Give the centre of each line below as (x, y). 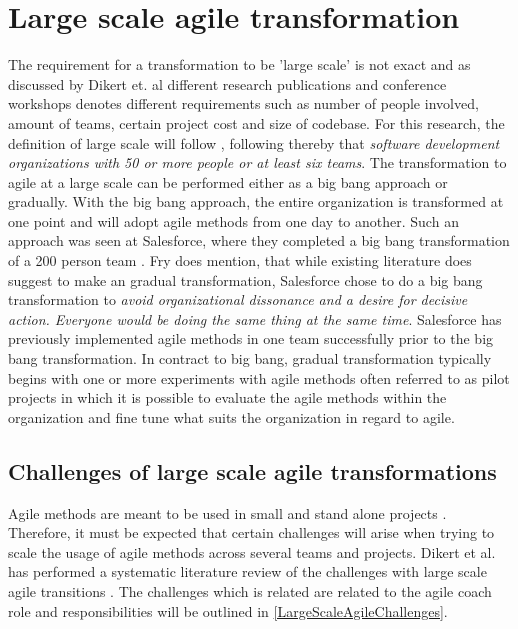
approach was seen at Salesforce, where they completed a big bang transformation (259, 240)
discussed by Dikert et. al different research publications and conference (227, 83)
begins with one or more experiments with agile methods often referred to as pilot (259, 377)
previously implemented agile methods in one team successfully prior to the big (251, 338)
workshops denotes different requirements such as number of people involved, (243, 103)
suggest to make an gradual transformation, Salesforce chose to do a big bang (245, 279)
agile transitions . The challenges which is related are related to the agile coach (250, 590)
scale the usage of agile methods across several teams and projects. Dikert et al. (252, 551)
